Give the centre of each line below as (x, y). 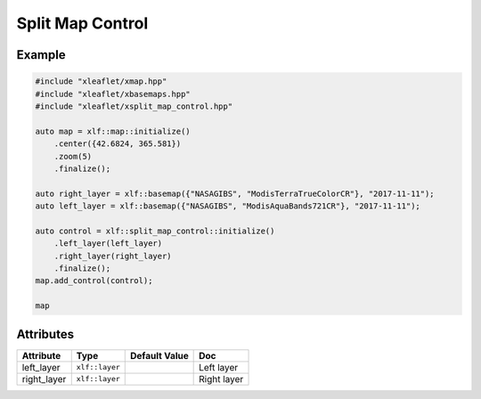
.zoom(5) (73, 156)
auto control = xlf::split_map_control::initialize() (155, 231)
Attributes (45, 334)
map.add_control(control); (94, 281)
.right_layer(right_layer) (113, 256)
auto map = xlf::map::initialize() (113, 131)
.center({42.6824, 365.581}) (118, 144)
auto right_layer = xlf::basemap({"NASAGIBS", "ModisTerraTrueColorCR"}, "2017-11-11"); (235, 193)
